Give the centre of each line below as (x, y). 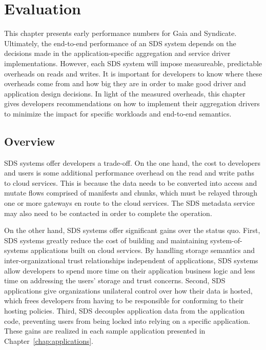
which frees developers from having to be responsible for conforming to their (124, 300)
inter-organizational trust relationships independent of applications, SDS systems (131, 260)
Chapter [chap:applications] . (49, 341)
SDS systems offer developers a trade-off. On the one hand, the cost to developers (132, 162)
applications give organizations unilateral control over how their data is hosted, (128, 290)
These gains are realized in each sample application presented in (105, 331)
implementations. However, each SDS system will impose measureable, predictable (133, 63)
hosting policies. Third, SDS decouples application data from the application (125, 310)
